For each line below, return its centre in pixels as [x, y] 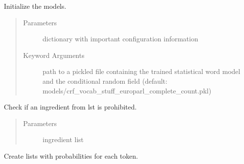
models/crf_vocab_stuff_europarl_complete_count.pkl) [127, 90]
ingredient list [63, 139]
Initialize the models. [35, 6]
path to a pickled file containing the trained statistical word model [141, 71]
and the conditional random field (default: [105, 81]
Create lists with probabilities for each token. [71, 155]
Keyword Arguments [54, 55]
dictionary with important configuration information [120, 39]
